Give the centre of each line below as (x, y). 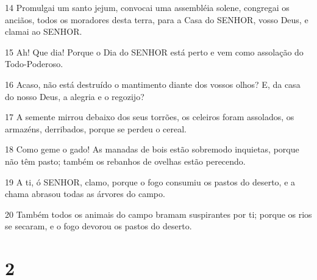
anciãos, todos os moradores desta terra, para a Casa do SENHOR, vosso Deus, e (157, 19)
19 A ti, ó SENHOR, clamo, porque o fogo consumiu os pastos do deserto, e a (150, 181)
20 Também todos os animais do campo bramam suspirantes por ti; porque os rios (158, 214)
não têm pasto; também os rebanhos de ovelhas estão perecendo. (125, 161)
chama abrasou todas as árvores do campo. (85, 194)
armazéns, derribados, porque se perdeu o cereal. (96, 128)
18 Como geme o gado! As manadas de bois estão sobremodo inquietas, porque (152, 149)
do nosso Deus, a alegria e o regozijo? (75, 96)
